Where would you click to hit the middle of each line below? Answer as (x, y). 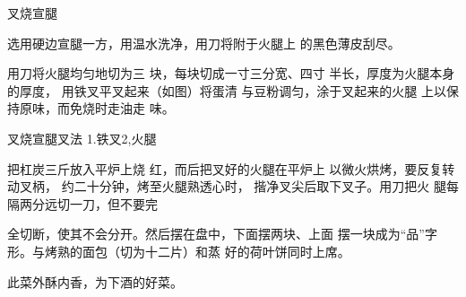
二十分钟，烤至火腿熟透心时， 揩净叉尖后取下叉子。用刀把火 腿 (260, 186)
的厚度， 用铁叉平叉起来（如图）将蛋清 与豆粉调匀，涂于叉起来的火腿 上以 (227, 90)
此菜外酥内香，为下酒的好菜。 (95, 281)
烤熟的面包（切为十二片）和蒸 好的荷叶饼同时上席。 (197, 251)
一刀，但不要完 (113, 203)
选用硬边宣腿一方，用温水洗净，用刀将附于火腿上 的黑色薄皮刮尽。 (204, 43)
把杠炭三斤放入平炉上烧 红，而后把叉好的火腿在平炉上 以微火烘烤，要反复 (225, 168)
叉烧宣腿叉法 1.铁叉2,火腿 (82, 138)
